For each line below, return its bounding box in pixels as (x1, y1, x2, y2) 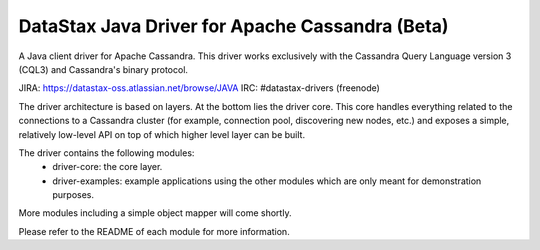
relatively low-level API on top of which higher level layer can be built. (18, 128, 305, 140)
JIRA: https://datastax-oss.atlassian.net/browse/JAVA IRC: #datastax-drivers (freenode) (18, 82, 380, 94)
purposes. (52, 189, 95, 201)
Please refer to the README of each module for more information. (18, 225, 290, 237)
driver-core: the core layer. (52, 161, 163, 173)
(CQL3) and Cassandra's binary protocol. (18, 63, 189, 75)
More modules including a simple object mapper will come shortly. (18, 207, 292, 219)
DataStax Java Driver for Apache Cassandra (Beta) (18, 15, 449, 37)
